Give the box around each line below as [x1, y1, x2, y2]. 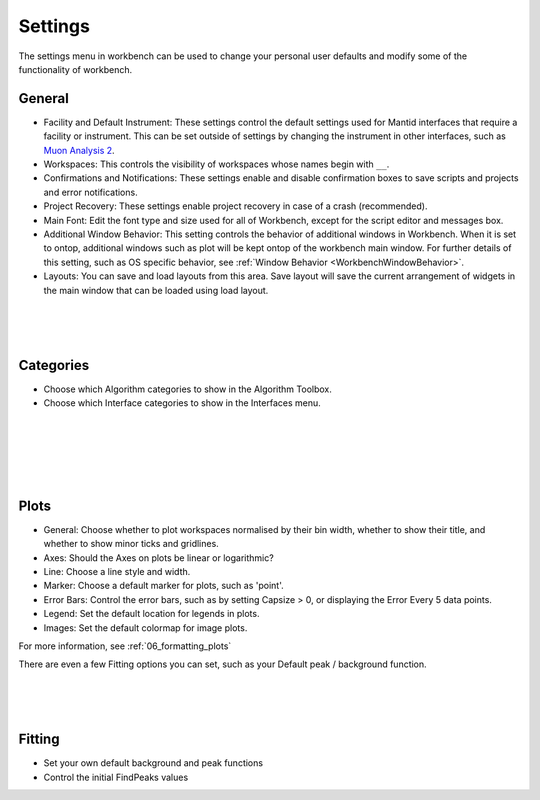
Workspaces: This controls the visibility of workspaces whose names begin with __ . [43, 158, 390, 170]
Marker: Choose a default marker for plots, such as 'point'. [43, 580, 284, 592]
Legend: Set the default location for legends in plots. [43, 608, 260, 620]
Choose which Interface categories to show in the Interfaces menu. [43, 397, 322, 409]
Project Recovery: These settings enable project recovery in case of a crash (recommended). [43, 200, 428, 212]
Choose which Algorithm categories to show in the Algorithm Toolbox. [43, 383, 332, 395]
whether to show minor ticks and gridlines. [43, 538, 219, 550]
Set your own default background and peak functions [43, 757, 264, 769]
